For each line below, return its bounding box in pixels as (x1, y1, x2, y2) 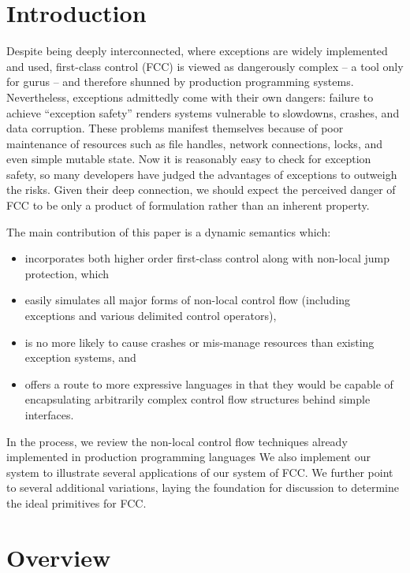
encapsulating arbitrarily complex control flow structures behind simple (24, 391, 371, 407)
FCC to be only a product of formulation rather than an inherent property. (6, 197, 370, 214)
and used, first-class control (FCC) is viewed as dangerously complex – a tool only (6, 58, 404, 74)
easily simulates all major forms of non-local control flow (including (24, 292, 351, 308)
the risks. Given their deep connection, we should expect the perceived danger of (6, 181, 396, 198)
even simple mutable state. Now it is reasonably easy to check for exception (6, 151, 371, 167)
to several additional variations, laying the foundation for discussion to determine (6, 479, 399, 496)
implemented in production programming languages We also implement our (6, 448, 371, 465)
